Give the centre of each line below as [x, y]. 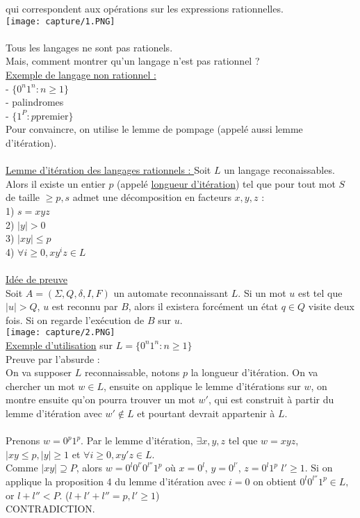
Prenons [23, 440]
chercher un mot [40, 386]
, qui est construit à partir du [271, 399]
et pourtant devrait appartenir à [206, 413]
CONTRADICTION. [50, 509]
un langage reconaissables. [279, 170]
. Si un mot [262, 292]
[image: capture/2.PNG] [60, 333]
